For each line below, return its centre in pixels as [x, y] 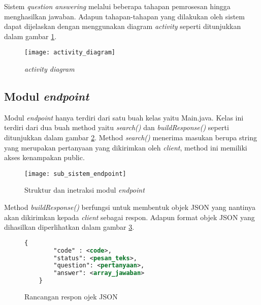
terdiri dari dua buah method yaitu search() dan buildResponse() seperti [117, 127]
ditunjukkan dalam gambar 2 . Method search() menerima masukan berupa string [131, 138]
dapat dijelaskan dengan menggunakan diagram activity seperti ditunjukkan [123, 26]
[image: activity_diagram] [70, 53]
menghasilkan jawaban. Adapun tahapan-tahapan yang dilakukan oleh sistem [124, 16]
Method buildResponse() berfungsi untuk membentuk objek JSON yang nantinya [130, 207]
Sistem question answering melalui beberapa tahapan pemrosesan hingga [117, 6]
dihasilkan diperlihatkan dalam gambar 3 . [69, 227]
